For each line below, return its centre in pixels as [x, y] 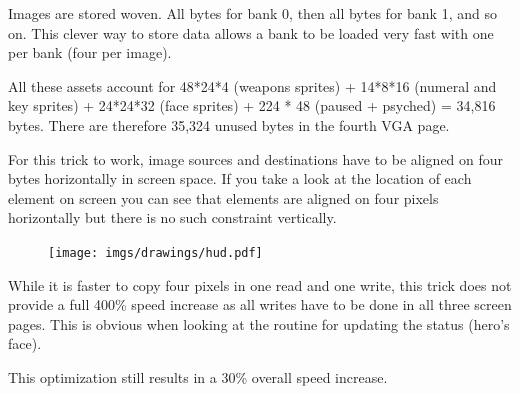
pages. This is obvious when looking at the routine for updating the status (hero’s [259, 323]
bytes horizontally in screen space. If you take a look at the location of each [240, 178]
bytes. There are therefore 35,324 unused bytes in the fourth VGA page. [229, 124]
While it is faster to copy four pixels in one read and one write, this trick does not [260, 284]
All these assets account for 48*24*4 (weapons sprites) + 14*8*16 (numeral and [252, 85]
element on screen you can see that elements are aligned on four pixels [223, 197]
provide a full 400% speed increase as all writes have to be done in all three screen [260, 304]
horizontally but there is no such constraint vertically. [172, 217]
